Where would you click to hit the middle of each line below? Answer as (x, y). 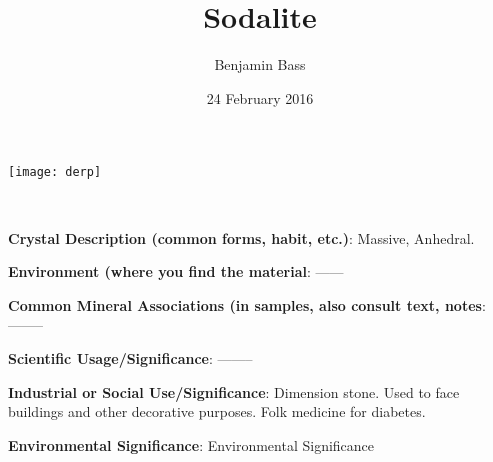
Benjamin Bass (260, 64)
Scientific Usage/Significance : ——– (130, 357)
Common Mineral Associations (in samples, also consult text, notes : (247, 304)
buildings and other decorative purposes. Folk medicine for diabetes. (217, 411)
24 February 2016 (260, 97)
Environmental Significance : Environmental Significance (191, 444)
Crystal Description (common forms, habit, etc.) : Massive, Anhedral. (241, 237)
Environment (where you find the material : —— (176, 271)
